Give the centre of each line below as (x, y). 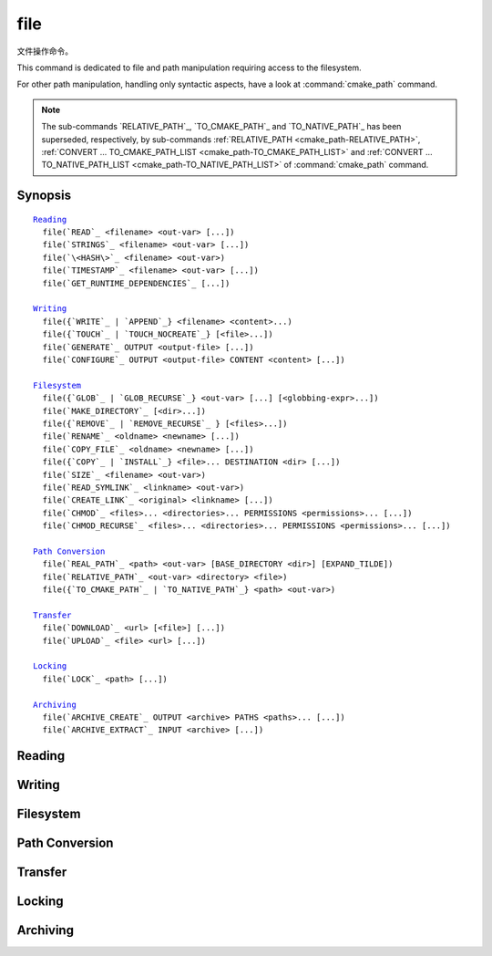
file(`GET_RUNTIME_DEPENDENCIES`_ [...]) (136, 283)
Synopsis (44, 196)
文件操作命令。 (45, 51)
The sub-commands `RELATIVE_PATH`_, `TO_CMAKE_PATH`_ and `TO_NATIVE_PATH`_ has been (221, 127)
